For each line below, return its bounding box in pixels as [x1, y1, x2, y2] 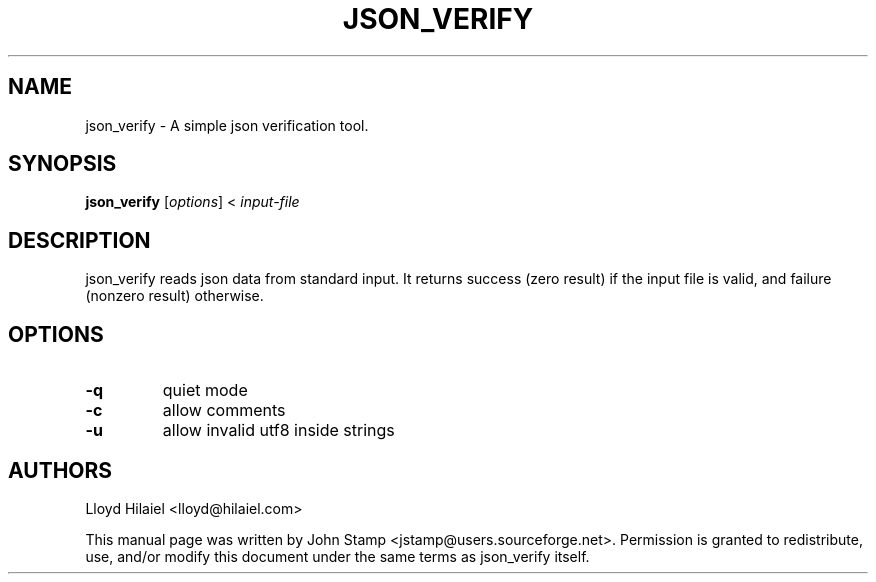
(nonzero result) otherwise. [85, 287, 264, 305]
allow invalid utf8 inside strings [162, 420, 395, 441]
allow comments [162, 400, 286, 421]
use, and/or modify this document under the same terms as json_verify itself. [85, 547, 590, 565]
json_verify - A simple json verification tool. [85, 116, 369, 134]
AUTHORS [8, 457, 113, 483]
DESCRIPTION [8, 227, 151, 253]
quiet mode [162, 380, 248, 401]
